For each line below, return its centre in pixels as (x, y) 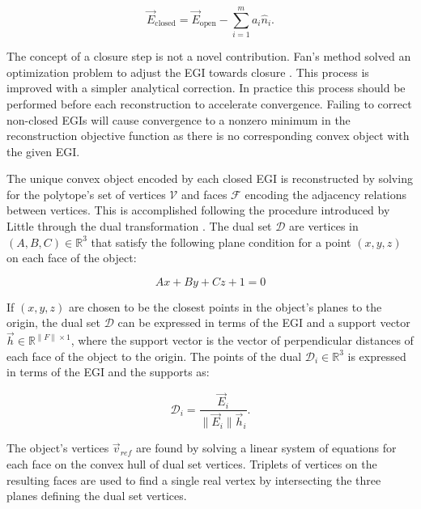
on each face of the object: (72, 258)
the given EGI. (43, 151)
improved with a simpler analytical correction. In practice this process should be (206, 88)
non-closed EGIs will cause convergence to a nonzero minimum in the (179, 119)
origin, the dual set (54, 322)
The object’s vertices (58, 448)
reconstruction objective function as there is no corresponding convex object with (208, 136)
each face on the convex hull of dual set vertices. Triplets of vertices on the (192, 463)
